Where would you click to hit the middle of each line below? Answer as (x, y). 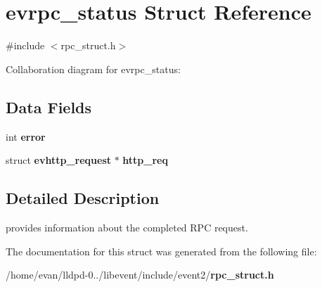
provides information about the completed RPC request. (127, 227)
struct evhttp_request (59, 160)
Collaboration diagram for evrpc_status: (93, 69)
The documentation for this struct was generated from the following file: (161, 251)
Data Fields (49, 107)
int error (26, 136)
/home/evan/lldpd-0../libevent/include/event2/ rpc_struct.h (140, 275)
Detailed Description (83, 198)
